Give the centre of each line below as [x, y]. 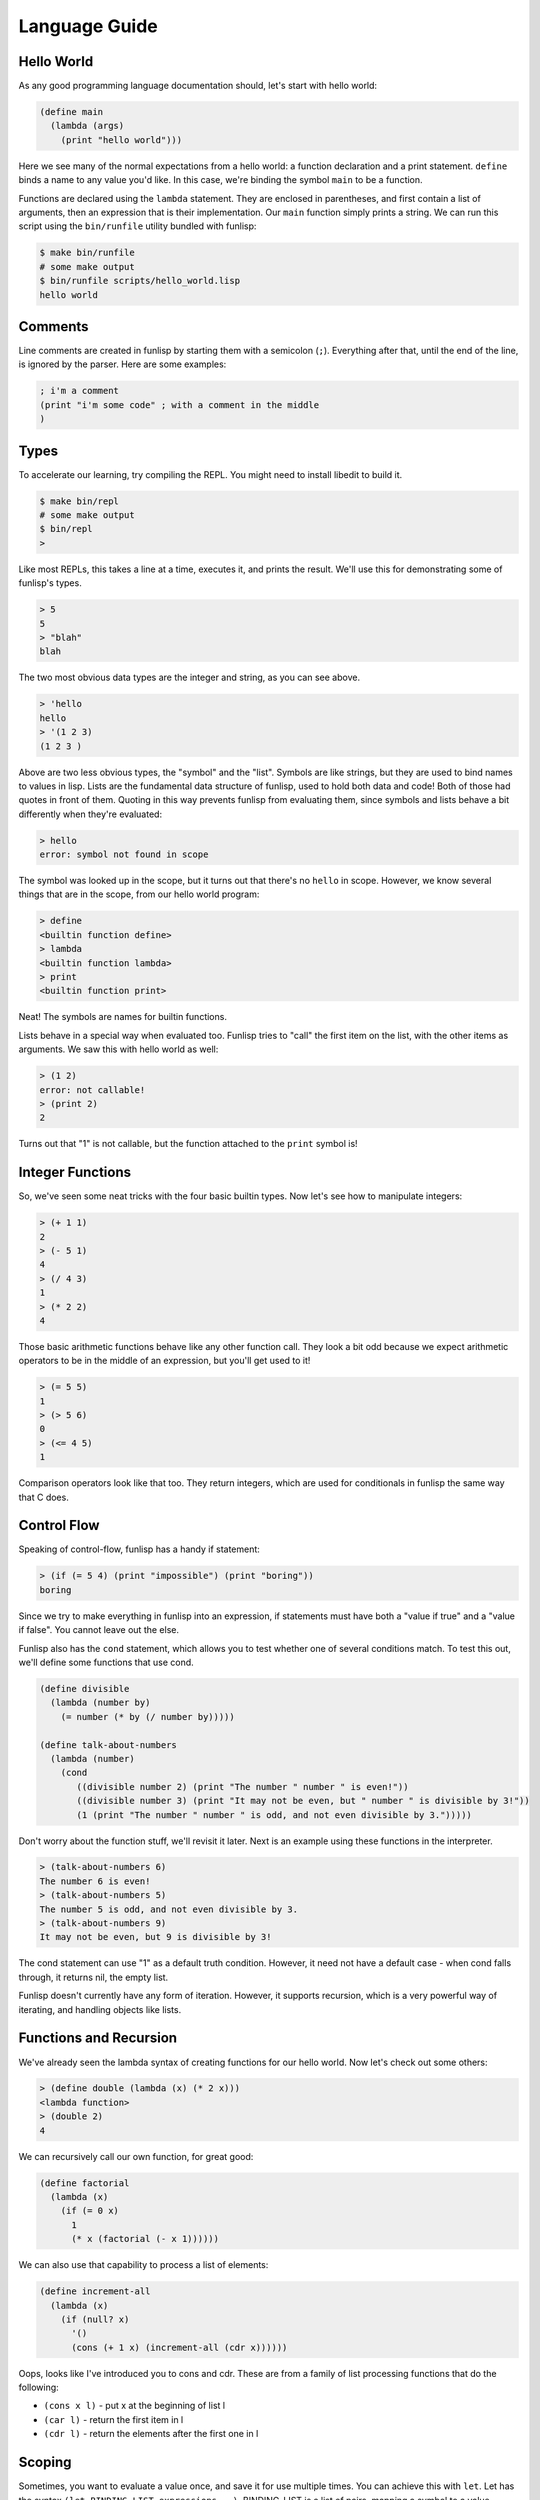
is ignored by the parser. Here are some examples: [122, 364]
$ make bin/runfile [87, 253]
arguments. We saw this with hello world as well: [118, 1049]
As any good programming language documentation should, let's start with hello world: [198, 86]
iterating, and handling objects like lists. [100, 2009]
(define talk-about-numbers [108, 1744]
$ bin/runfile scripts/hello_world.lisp [139, 281]
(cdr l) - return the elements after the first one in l [151, 2434]
